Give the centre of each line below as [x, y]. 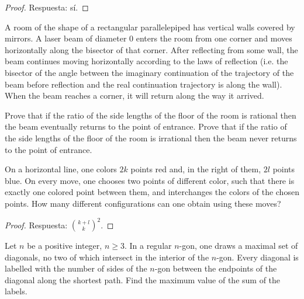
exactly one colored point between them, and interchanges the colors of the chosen [152, 192]
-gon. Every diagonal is [258, 257]
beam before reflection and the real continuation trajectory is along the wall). [144, 84]
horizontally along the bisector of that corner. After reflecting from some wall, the [151, 49]
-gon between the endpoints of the [216, 268]
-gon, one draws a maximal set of [239, 245]
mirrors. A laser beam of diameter [66, 38]
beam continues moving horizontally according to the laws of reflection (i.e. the [146, 61]
